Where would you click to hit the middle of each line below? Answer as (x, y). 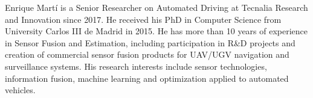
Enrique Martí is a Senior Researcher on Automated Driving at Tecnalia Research (156, 7)
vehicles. (20, 90)
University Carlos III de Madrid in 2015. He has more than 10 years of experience (156, 31)
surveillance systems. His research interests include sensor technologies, (136, 66)
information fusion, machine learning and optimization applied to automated (147, 78)
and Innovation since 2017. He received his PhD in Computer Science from (143, 19)
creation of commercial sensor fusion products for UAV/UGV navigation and (147, 54)
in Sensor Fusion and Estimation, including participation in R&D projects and (150, 42)
